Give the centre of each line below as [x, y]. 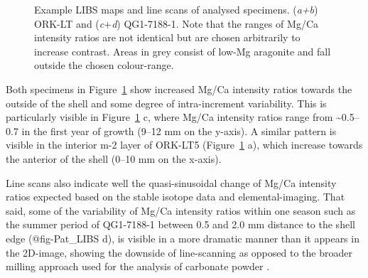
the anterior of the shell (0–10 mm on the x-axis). [114, 158]
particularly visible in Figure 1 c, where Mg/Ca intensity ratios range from [169, 117]
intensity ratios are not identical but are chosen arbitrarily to [167, 37]
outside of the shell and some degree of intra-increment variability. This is [166, 103]
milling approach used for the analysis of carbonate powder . [138, 266]
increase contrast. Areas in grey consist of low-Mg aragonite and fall [183, 51]
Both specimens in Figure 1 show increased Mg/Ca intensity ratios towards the [179, 89]
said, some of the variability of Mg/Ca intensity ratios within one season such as [181, 210]
